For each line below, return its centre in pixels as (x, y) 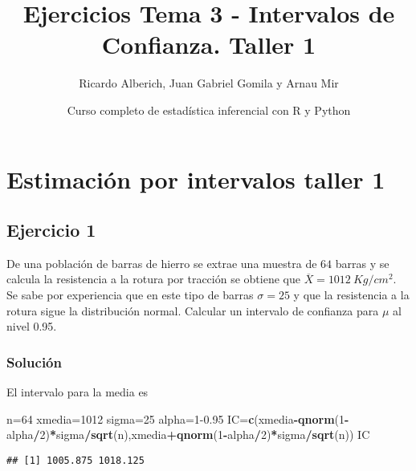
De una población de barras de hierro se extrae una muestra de (162, 263)
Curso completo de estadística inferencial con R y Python (209, 110)
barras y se (362, 263)
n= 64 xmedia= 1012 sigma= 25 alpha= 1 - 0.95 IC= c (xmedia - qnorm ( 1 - (178, 418)
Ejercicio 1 (51, 230)
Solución (34, 361)
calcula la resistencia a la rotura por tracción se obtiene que (153, 279)
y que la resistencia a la (351, 295)
